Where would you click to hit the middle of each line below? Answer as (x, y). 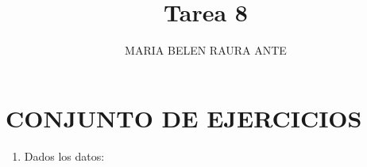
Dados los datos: (64, 156)
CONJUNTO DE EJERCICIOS (184, 118)
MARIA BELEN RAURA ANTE (206, 50)
